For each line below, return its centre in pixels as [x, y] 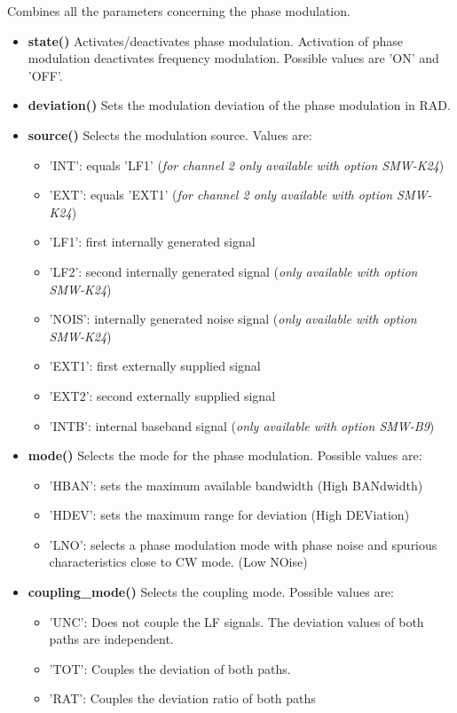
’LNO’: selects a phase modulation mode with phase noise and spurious [243, 544]
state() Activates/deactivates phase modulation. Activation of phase [215, 40]
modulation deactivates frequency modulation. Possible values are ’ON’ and [233, 58]
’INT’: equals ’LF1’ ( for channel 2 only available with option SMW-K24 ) [247, 165]
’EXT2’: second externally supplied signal [162, 395]
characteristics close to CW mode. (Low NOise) [178, 562]
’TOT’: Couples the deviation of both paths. [170, 668]
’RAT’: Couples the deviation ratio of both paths [182, 698]
